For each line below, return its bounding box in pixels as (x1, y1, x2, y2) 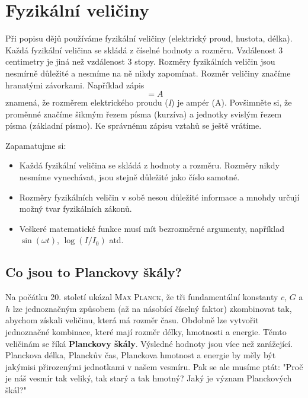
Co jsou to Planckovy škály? (5, 263, 182, 281)
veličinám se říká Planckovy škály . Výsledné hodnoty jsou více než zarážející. (5, 337, 293, 349)
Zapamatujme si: (5, 139, 66, 151)
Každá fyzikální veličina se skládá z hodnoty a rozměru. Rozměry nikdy (19, 159, 280, 171)
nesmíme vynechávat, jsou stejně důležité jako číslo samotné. (19, 171, 240, 183)
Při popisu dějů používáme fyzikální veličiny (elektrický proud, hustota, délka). (5, 32, 293, 44)
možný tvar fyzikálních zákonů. (19, 202, 132, 215)
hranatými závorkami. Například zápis (5, 78, 145, 91)
